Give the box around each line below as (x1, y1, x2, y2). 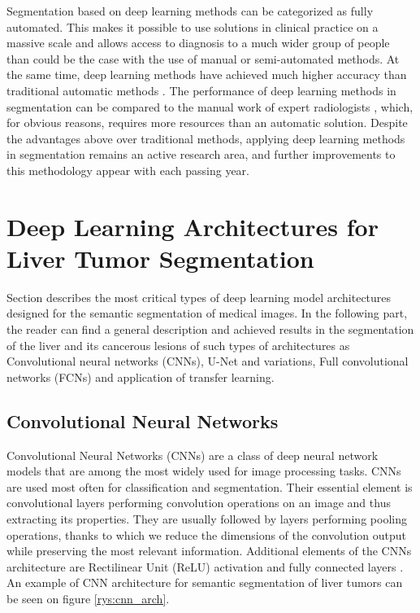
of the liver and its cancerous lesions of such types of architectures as (6, 336, 350, 353)
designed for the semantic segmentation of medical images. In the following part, (6, 304, 408, 322)
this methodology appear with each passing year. (6, 161, 249, 178)
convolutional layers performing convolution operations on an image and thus (6, 494, 391, 511)
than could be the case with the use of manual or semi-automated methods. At (6, 50, 400, 67)
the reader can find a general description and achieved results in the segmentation (6, 321, 414, 338)
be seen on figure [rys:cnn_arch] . (6, 589, 170, 606)
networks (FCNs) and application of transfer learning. (6, 368, 275, 385)
